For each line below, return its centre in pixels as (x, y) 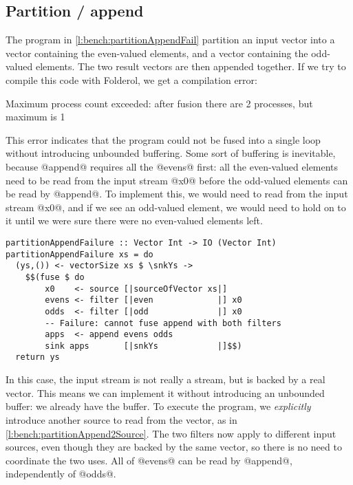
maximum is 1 (35, 117)
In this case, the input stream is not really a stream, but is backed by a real (165, 379)
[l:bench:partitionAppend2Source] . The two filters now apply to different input (171, 433)
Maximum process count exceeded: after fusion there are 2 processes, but (159, 103)
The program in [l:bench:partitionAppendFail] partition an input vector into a (170, 40)
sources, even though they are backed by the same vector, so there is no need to (174, 447)
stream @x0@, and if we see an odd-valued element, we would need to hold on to (176, 207)
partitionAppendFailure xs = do (79, 254)
